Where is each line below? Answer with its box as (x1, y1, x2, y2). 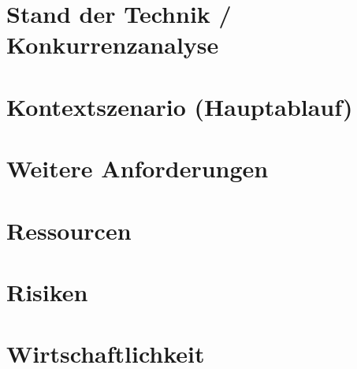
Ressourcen (6, 214, 132, 246)
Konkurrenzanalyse (6, 28, 219, 61)
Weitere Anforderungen (6, 152, 269, 184)
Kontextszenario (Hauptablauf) (6, 90, 353, 122)
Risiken (6, 275, 88, 307)
